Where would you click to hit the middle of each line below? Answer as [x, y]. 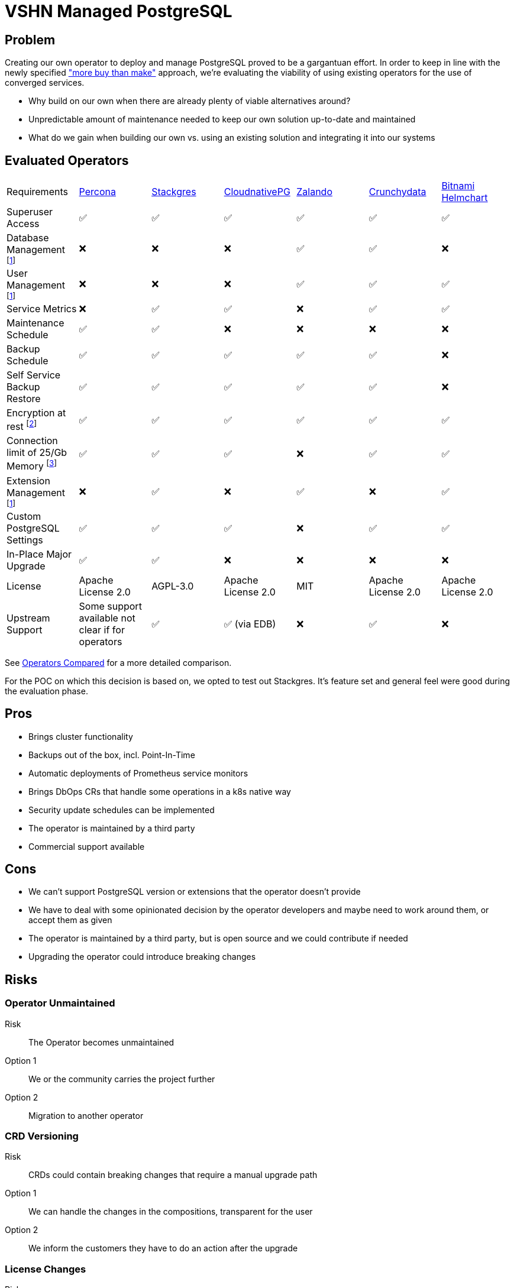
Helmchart [465, 198]
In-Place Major [39, 554]
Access [23, 224]
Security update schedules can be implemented [122, 810]
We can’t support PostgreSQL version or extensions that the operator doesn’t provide [195, 892]
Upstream [28, 618]
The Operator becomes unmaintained [101, 1042]
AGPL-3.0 [173, 586]
